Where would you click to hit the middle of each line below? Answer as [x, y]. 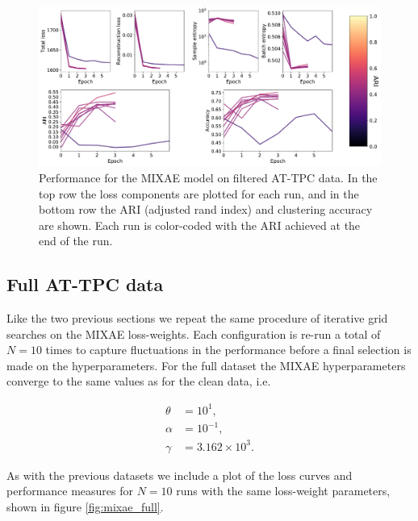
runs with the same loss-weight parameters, [283, 491]
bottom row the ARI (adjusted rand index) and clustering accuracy [206, 209]
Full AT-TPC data [85, 284]
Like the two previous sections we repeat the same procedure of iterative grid [197, 318]
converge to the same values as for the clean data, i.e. [139, 381]
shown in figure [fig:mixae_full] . [85, 506]
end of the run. [76, 241]
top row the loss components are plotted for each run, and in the [199, 193]
